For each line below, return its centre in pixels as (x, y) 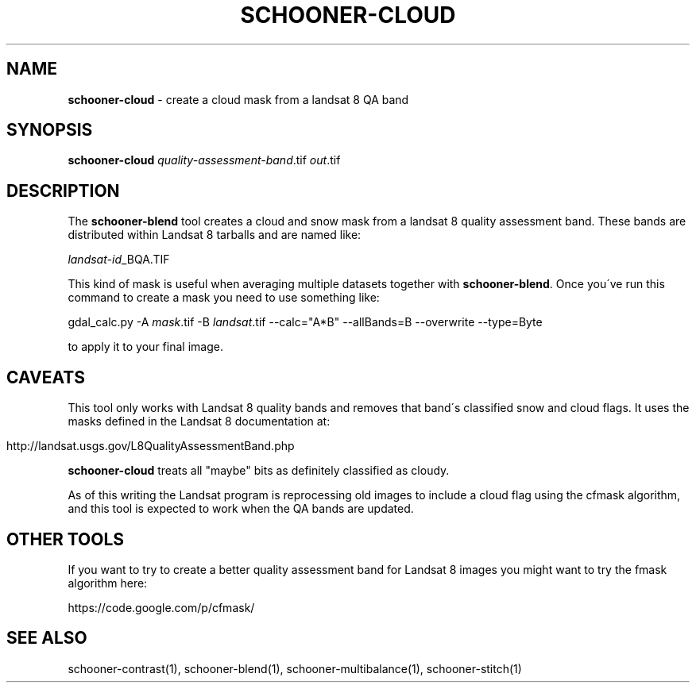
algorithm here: (108, 583)
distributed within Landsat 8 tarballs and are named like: (215, 235)
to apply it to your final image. (145, 347)
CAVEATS (46, 377)
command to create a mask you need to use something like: (224, 298)
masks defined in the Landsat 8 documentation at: (199, 421)
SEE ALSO (47, 638)
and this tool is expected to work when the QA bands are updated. (241, 509)
